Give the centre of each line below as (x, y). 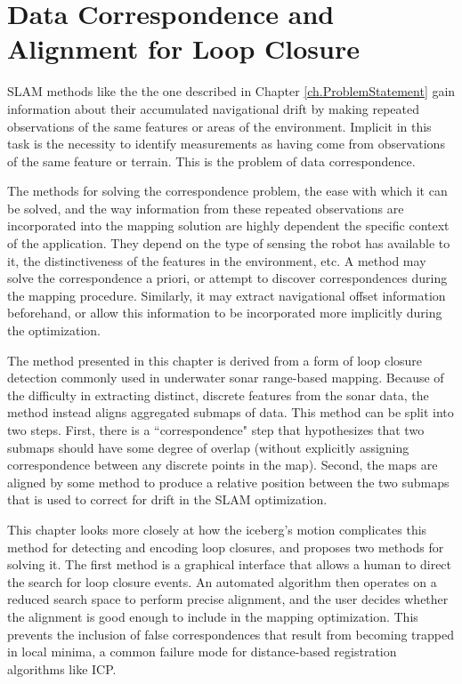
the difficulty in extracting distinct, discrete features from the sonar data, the (218, 394)
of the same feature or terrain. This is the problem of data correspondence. (211, 161)
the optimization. (54, 330)
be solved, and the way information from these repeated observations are (206, 208)
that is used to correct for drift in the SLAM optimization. (167, 499)
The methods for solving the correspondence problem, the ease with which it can (227, 191)
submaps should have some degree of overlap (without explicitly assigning (208, 447)
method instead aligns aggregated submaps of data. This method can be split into (231, 412)
